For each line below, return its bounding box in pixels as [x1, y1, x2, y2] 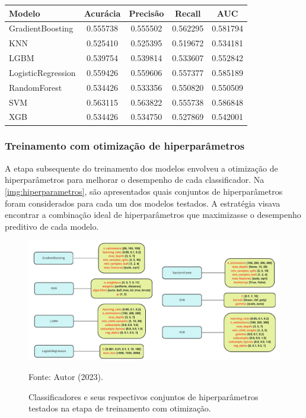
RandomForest [9, 81, 62, 93]
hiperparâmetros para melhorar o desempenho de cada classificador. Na [5, 173, 264, 186]
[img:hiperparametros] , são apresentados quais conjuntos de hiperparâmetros [5, 185, 283, 197]
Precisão [129, 7, 164, 19]
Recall [175, 7, 201, 19]
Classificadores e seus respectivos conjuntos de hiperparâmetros [28, 390, 259, 403]
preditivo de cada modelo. [5, 220, 99, 232]
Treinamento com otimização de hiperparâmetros [5, 138, 245, 153]
